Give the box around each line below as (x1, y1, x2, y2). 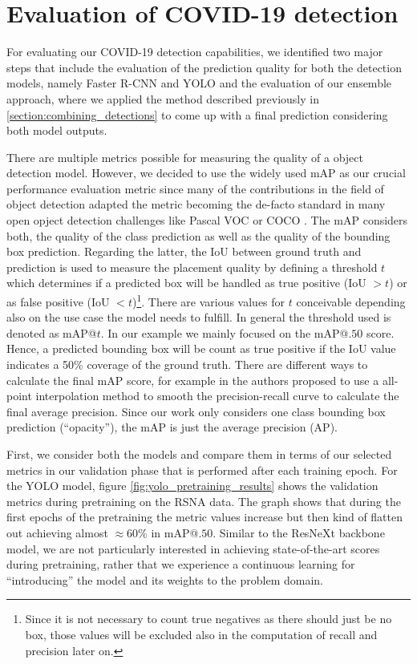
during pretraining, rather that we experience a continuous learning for (6, 556, 355, 573)
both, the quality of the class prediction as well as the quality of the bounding (6, 227, 391, 244)
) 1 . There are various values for (132, 291, 285, 310)
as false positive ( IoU (6, 293, 110, 310)
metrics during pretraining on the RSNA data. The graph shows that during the (6, 492, 401, 509)
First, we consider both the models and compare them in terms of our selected (6, 446, 392, 463)
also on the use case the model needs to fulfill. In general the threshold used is (6, 309, 391, 326)
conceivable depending (296, 293, 406, 310)
